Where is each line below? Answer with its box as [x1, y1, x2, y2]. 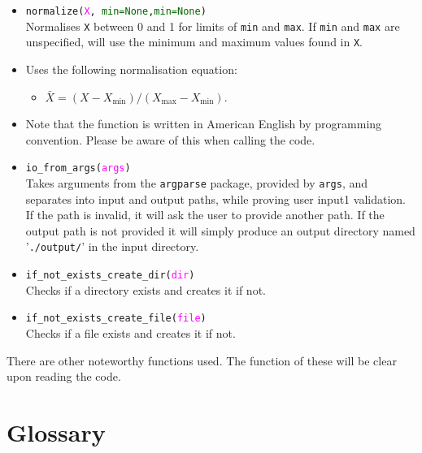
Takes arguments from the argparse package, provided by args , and [25, 175, 368, 191]
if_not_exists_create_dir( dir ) [25, 270, 195, 282]
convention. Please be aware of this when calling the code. [25, 131, 315, 148]
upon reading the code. [7, 368, 121, 385]
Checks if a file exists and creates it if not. [25, 325, 236, 341]
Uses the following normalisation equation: [25, 60, 237, 77]
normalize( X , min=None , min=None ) [25, 6, 207, 17]
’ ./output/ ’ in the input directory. [25, 238, 199, 255]
